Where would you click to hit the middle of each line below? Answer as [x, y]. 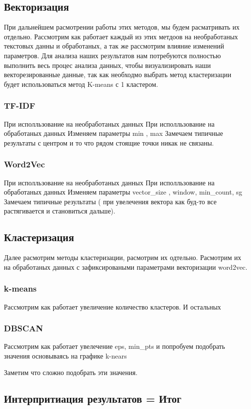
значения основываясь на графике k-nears [65, 355]
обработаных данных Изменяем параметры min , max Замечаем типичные [114, 133]
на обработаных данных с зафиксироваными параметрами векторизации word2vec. [126, 267]
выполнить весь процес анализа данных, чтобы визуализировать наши [108, 65]
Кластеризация [39, 237]
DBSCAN [24, 328]
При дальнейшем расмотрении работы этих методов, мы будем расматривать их [122, 27]
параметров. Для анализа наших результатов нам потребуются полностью [112, 55]
